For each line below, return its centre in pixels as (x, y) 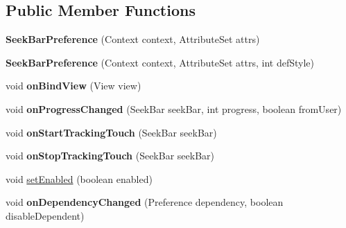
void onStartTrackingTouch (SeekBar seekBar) (111, 132)
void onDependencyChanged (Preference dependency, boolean (145, 202)
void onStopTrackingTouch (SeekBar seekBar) (110, 156)
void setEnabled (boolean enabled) (79, 178)
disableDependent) (45, 215)
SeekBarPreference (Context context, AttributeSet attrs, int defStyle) (160, 62)
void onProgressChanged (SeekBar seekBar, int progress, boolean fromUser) (174, 108)
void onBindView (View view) (73, 86)
